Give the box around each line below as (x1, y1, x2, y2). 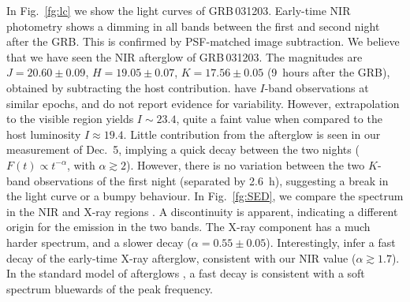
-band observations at (264, 79, 369, 95)
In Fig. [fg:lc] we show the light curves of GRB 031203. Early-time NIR (6, 2, 351, 18)
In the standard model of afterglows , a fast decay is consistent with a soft (6, 265, 365, 281)
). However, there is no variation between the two (126, 156, 365, 173)
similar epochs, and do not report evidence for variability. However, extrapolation (6, 95, 400, 111)
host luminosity (6, 125, 81, 142)
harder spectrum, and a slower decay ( (6, 233, 192, 250)
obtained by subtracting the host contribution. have (6, 79, 256, 95)
